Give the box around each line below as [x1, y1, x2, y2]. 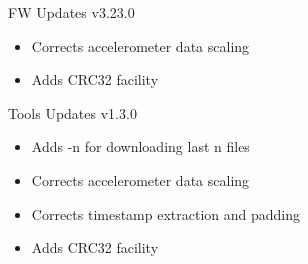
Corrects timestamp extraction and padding [31, 203, 301, 224]
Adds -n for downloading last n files [31, 136, 250, 157]
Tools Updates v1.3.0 [8, 102, 137, 123]
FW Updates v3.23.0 [8, 2, 135, 22]
